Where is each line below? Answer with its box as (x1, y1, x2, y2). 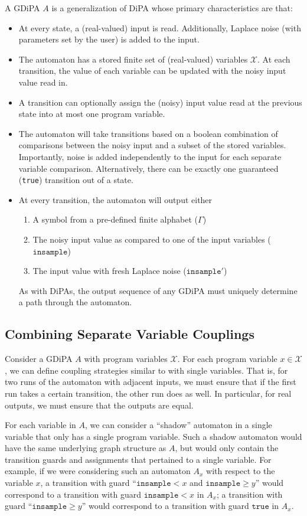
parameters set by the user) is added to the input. (18, 33, 200, 45)
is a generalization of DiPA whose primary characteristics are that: (51, 2, 293, 14)
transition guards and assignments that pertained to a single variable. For (5, 453, 272, 465)
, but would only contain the (175, 442, 279, 454)
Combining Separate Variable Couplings (5, 325, 254, 343)
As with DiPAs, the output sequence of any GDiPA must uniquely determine (18, 284, 298, 296)
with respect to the (206, 465, 275, 477)
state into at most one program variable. (18, 107, 165, 120)
